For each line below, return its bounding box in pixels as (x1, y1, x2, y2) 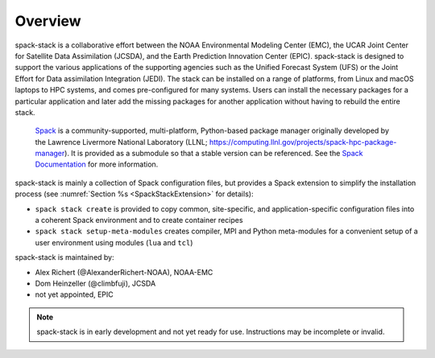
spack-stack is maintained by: (14, 253, 114, 262)
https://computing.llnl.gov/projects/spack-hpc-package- (209, 137, 397, 146)
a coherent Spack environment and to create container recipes (35, 216, 243, 225)
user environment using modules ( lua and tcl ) (35, 237, 193, 247)
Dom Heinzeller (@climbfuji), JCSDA (35, 278, 156, 288)
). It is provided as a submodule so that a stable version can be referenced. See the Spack (64, 149, 363, 158)
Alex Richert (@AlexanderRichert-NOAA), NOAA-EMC (35, 267, 213, 277)
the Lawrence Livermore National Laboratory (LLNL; (35, 137, 208, 146)
